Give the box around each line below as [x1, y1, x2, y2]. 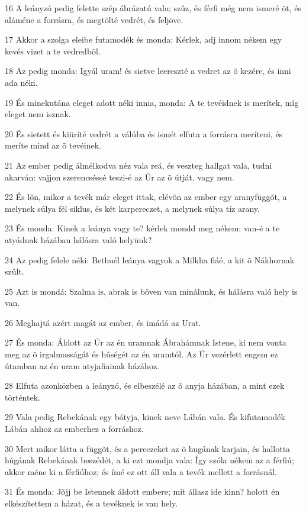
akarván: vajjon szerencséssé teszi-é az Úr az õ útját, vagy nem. [5, 170, 234, 183]
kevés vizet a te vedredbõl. [5, 44, 101, 57]
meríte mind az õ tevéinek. [5, 139, 101, 151]
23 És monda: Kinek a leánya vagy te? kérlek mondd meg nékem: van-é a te [5, 222, 280, 234]
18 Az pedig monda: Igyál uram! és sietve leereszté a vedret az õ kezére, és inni [5, 64, 291, 77]
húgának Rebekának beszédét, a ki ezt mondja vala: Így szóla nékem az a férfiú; [5, 454, 294, 466]
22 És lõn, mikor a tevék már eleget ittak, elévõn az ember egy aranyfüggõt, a [5, 191, 287, 203]
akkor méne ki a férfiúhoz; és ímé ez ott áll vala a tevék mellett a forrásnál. [5, 465, 277, 477]
